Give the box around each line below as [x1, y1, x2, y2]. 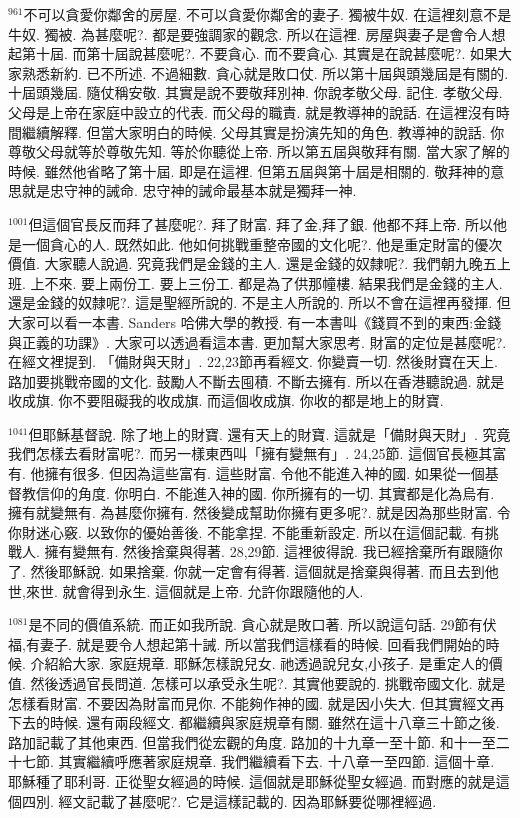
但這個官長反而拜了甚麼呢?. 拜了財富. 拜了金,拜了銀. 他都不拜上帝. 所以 [28, 213, 494, 234]
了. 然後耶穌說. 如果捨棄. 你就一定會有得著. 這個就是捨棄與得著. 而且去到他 [8, 561, 499, 582]
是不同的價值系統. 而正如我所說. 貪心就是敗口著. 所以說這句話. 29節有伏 [28, 614, 497, 635]
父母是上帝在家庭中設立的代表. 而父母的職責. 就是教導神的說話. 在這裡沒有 [8, 101, 496, 122]
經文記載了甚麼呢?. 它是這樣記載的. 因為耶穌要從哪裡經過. [58, 790, 437, 811]
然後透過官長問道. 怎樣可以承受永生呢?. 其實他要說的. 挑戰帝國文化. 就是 [30, 673, 506, 693]
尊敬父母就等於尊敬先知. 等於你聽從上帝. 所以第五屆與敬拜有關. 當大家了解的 [8, 141, 510, 162]
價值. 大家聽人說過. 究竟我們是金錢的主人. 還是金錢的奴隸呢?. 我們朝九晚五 [8, 253, 497, 274]
